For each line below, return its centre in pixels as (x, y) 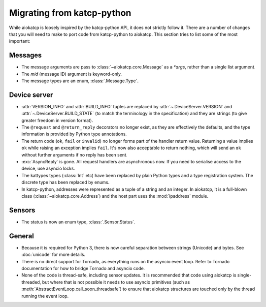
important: (20, 41)
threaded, (31, 282)
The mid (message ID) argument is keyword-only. (72, 74)
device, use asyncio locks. (48, 169)
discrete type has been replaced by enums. (66, 183)
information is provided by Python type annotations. (74, 134)
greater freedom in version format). (57, 120)
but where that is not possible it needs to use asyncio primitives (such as (116, 282)
